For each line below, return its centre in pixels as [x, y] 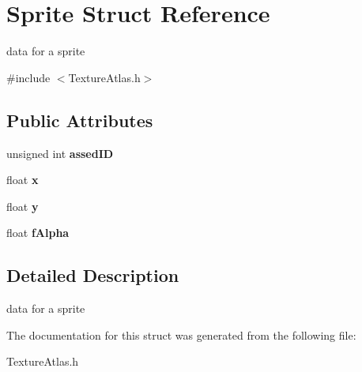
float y [23, 206]
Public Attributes [80, 120]
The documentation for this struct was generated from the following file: [181, 334]
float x [23, 180]
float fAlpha [38, 233]
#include [28, 77]
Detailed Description [93, 275]
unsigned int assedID [60, 153]
